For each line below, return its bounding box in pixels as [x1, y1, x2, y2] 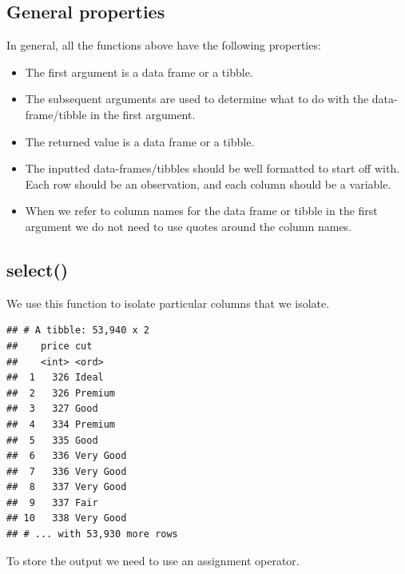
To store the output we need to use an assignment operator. [6, 552, 300, 568]
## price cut [6, 340, 93, 352]
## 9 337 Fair [6, 496, 98, 508]
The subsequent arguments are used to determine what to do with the [25, 90, 369, 107]
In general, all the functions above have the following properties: [6, 37, 321, 54]
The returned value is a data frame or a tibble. [25, 133, 255, 149]
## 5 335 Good [6, 434, 98, 446]
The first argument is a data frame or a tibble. [25, 63, 253, 80]
